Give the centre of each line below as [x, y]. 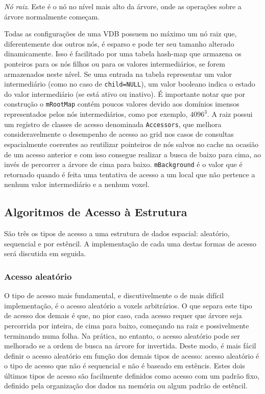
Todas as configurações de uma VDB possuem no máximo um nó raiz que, [121, 34]
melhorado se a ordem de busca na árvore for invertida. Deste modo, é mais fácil [130, 346]
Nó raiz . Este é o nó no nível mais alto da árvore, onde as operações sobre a [123, 6]
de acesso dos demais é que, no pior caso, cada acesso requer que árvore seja [123, 315]
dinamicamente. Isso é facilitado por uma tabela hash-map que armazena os [123, 54]
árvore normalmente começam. [52, 16]
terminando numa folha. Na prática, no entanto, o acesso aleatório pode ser [122, 335]
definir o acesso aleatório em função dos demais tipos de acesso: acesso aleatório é [132, 355]
